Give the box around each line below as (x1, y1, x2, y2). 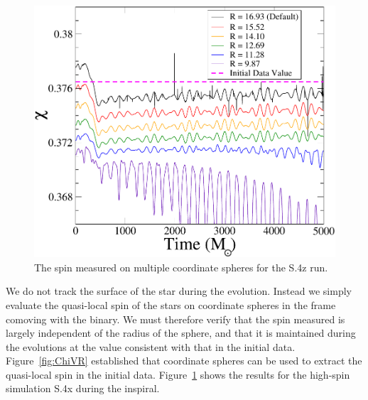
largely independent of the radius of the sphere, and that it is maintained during (6, 325, 356, 340)
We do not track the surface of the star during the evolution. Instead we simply (6, 283, 352, 298)
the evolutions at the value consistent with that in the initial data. (6, 339, 296, 354)
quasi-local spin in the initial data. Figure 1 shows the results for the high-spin (6, 367, 350, 382)
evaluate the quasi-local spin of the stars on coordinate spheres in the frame (6, 297, 336, 312)
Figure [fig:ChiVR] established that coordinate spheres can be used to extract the (6, 353, 362, 368)
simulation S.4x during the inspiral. (6, 381, 160, 396)
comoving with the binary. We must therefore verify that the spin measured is (6, 311, 345, 326)
